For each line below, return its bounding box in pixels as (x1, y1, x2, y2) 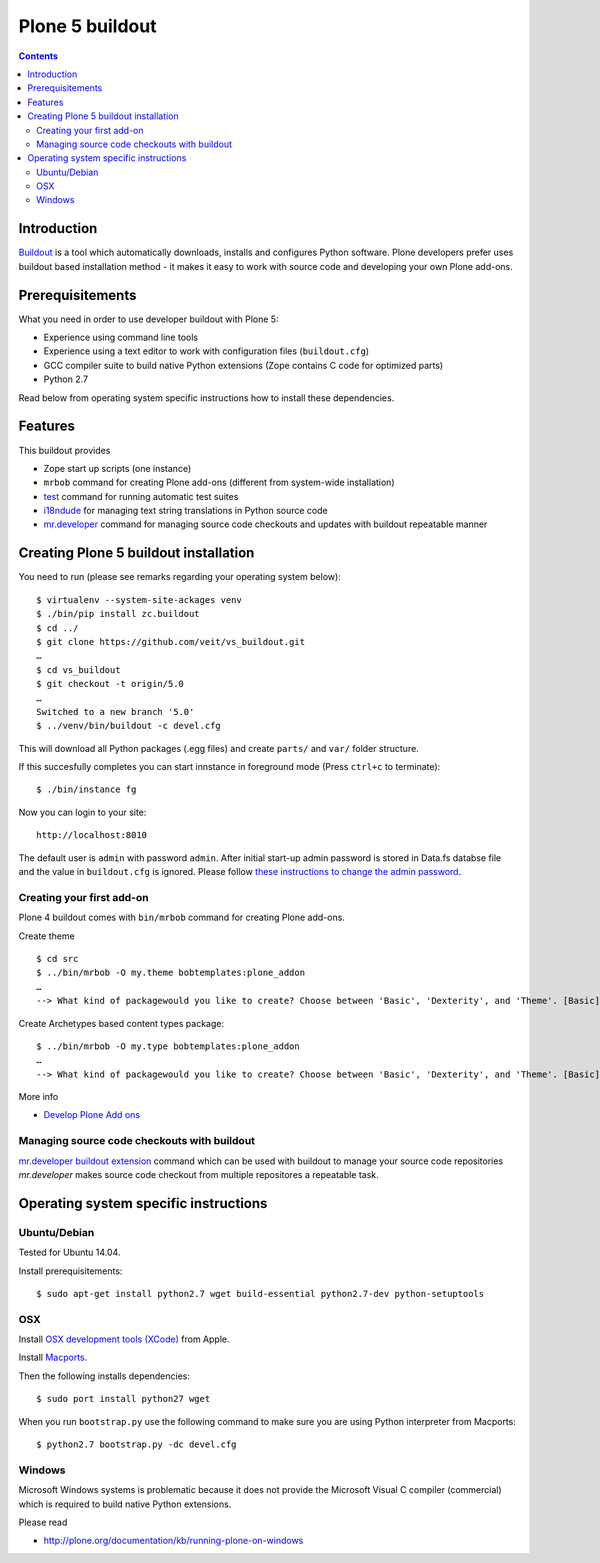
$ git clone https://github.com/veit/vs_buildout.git (36, 636, 305, 647)
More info (18, 1091, 59, 1103)
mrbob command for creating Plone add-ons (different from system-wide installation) (43, 476, 395, 489)
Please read (18, 1516, 68, 1528)
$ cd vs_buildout (36, 664, 121, 675)
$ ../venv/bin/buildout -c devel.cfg (36, 720, 222, 732)
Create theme (18, 930, 75, 942)
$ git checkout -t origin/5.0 (36, 678, 185, 690)
